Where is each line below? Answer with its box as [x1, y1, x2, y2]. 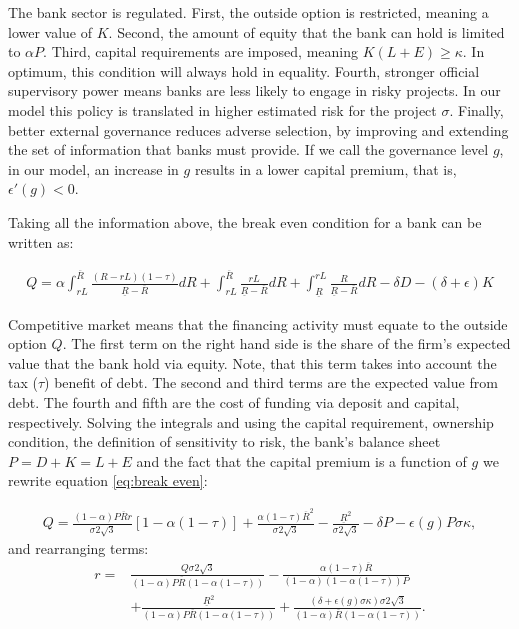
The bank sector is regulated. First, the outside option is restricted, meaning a [8, 2, 489, 22]
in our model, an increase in [8, 158, 179, 179]
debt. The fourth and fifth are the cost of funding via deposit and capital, [8, 391, 460, 412]
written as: [8, 231, 74, 252]
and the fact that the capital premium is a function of [136, 450, 467, 471]
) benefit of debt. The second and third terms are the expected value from [44, 372, 498, 393]
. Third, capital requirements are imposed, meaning [43, 41, 359, 62]
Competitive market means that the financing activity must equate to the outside [8, 313, 508, 334]
